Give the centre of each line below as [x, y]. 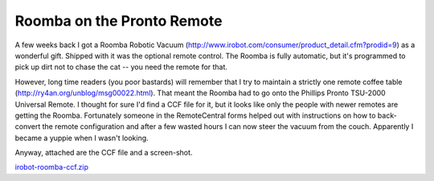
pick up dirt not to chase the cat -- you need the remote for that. [121, 67]
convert [28, 127]
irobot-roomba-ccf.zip [51, 167]
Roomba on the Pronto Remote [119, 21]
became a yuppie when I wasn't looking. [82, 138]
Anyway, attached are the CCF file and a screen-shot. [104, 153]
